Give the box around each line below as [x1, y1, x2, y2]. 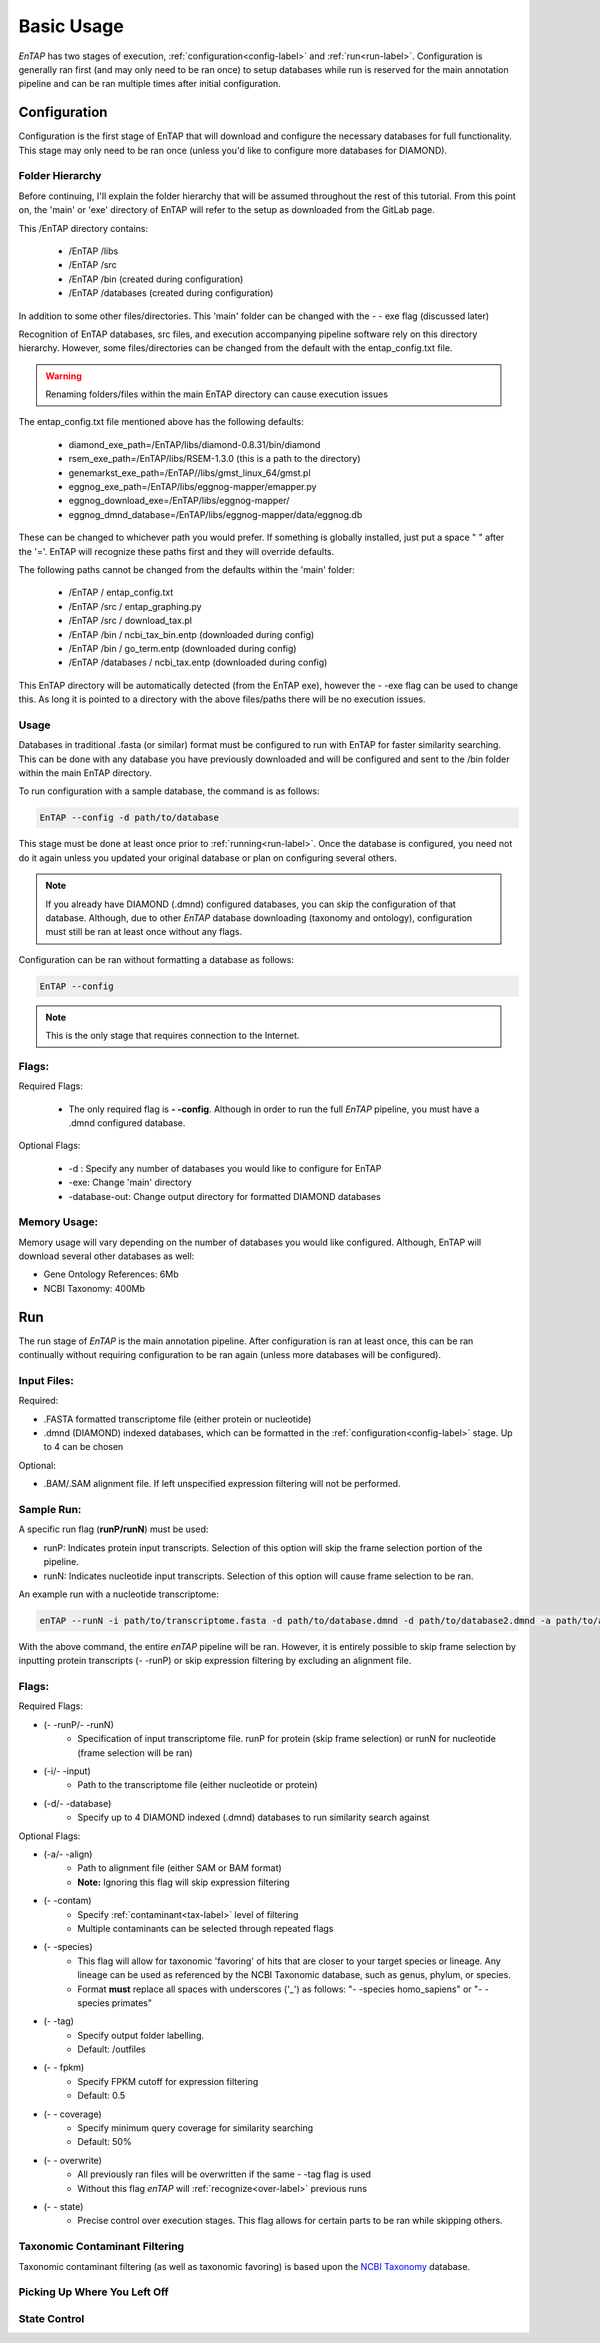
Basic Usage [18, 15, 124, 37]
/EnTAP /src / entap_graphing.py [68, 600, 202, 612]
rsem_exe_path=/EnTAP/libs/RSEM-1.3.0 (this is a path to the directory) [68, 453, 361, 465]
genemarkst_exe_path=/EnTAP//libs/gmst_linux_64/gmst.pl [68, 466, 311, 479]
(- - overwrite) [43, 2154, 102, 2166]
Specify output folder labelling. [77, 2029, 205, 2041]
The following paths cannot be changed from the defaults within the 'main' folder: [18, 563, 355, 575]
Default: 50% [77, 2136, 132, 2148]
